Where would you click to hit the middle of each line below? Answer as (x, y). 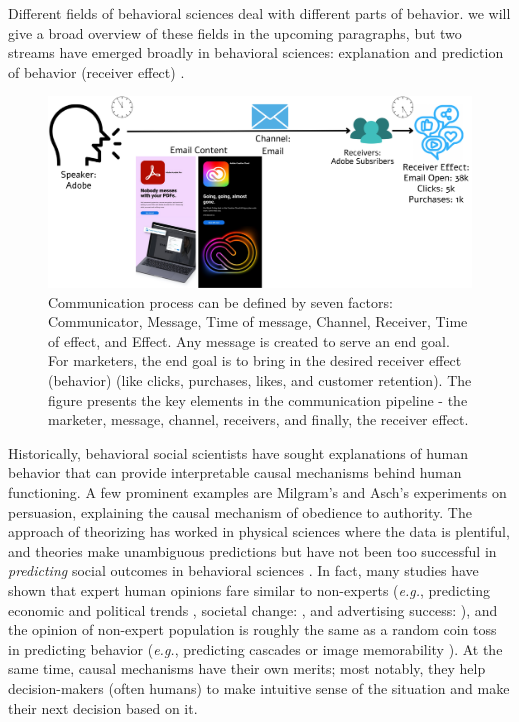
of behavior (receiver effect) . (96, 71)
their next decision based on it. (103, 707)
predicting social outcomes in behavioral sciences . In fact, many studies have (243, 570)
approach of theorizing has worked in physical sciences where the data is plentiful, (259, 531)
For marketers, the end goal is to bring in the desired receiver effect (255, 360)
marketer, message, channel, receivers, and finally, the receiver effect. (258, 419)
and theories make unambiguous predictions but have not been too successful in (252, 550)
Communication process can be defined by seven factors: (220, 301)
